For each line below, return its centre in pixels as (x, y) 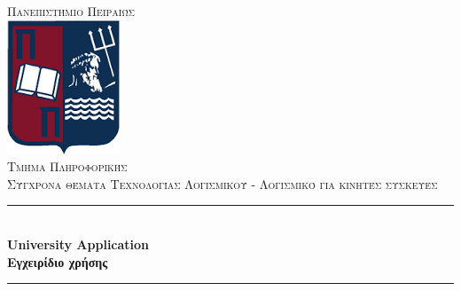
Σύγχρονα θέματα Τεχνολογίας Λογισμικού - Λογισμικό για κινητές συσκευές (223, 183)
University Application (78, 244)
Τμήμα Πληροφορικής (67, 166)
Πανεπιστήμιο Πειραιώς (71, 11)
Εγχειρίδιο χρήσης (58, 261)
